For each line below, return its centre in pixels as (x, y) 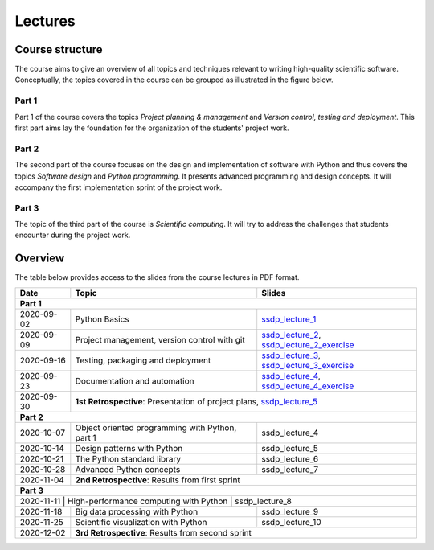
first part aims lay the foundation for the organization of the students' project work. (152, 128)
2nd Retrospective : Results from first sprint (158, 480)
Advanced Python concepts (128, 469)
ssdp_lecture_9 (290, 511)
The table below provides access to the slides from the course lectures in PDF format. (157, 277)
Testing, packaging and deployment (143, 360)
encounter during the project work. (73, 235)
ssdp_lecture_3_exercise (308, 365)
